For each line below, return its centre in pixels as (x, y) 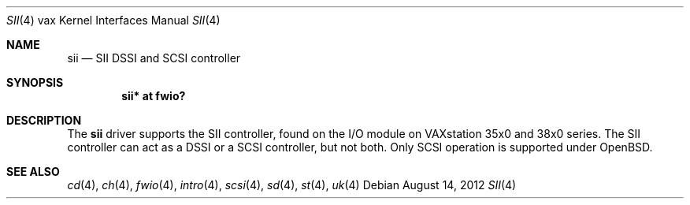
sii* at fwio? (154, 96)
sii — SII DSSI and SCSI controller (154, 58)
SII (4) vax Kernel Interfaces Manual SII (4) (113, 20)
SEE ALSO (33, 171)
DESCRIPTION (44, 120)
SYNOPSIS (35, 82)
